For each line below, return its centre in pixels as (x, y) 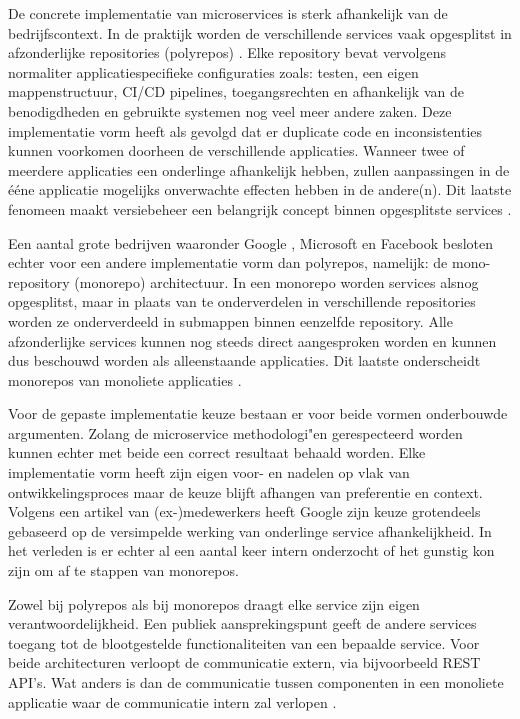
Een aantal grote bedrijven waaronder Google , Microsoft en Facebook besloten (251, 242)
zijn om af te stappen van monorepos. (123, 570)
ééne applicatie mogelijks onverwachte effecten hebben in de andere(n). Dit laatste (260, 189)
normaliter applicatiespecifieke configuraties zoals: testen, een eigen (213, 71)
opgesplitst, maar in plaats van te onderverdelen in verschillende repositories (242, 301)
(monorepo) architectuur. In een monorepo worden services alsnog (276, 281)
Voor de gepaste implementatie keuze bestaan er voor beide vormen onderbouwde (258, 413)
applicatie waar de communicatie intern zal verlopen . (172, 701)
